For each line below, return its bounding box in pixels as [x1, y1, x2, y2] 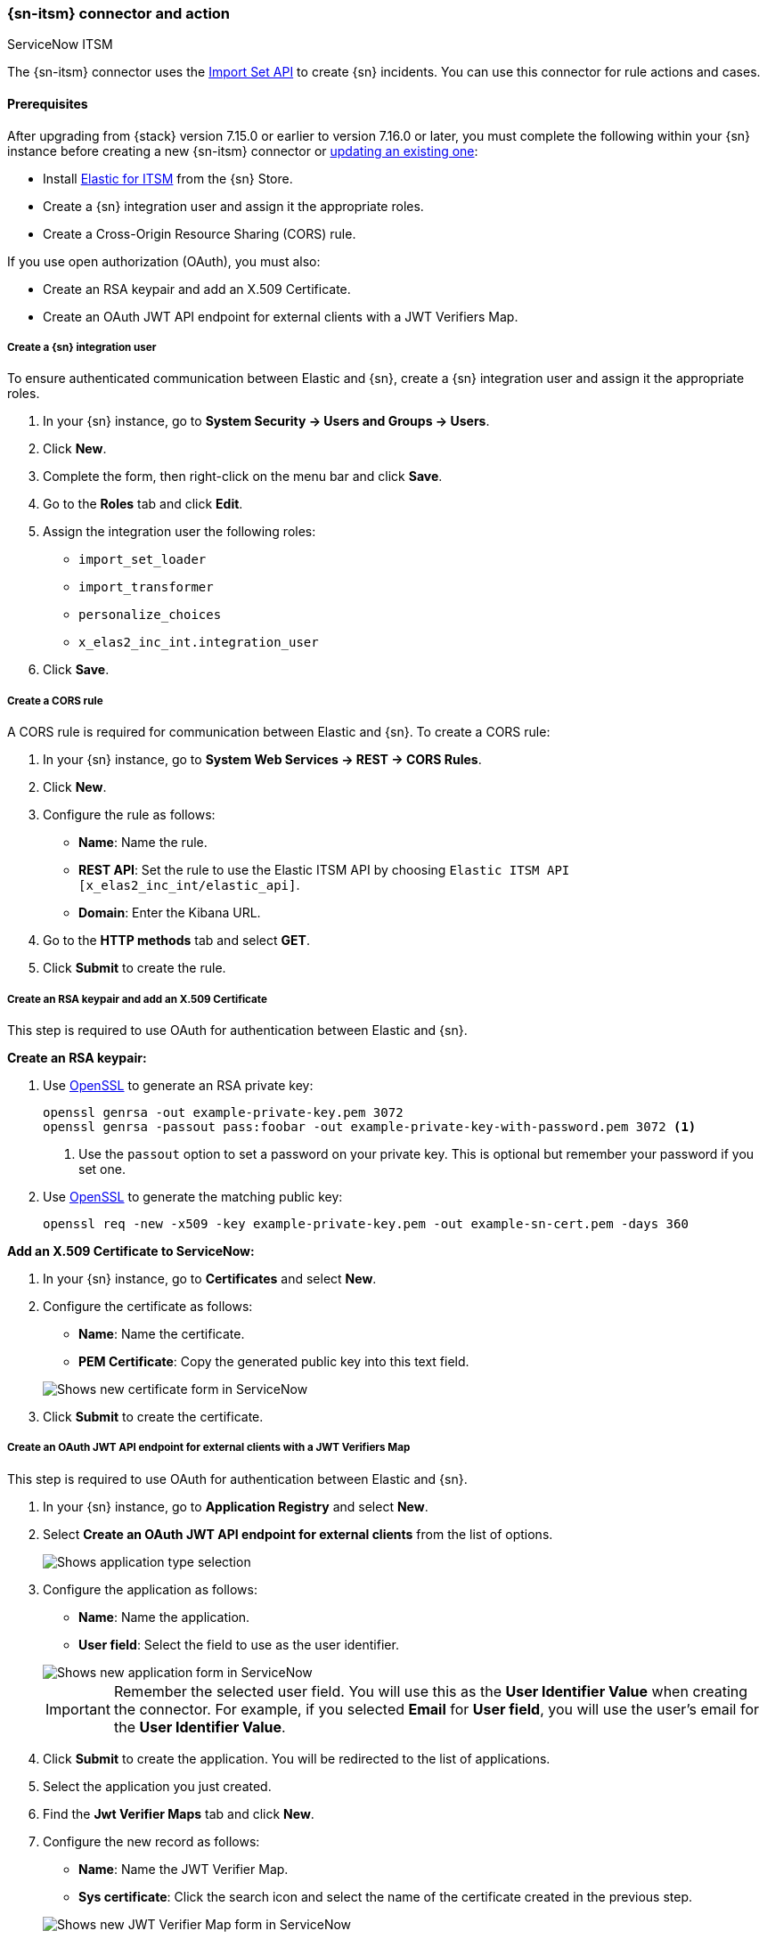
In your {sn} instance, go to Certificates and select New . [43, 1270, 377, 1286]
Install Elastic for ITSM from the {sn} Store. [43, 170, 293, 186]
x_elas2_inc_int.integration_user [78, 635, 319, 650]
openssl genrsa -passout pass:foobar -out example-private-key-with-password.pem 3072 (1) [43, 1119, 697, 1134]
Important [45, 1699, 110, 1718]
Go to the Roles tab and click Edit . [43, 496, 243, 512]
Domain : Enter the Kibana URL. [78, 905, 261, 921]
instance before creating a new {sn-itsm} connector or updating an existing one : [7, 143, 478, 159]
